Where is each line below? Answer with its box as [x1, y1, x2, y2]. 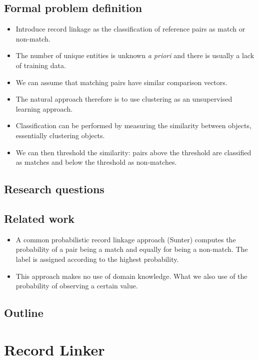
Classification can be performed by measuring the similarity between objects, [15, 120, 251, 131]
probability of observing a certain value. [15, 280, 138, 291]
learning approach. [15, 103, 73, 114]
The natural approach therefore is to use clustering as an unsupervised [15, 94, 232, 104]
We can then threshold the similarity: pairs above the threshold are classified [15, 147, 251, 157]
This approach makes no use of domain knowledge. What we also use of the [15, 270, 247, 281]
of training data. [15, 60, 66, 70]
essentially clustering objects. [15, 130, 105, 140]
